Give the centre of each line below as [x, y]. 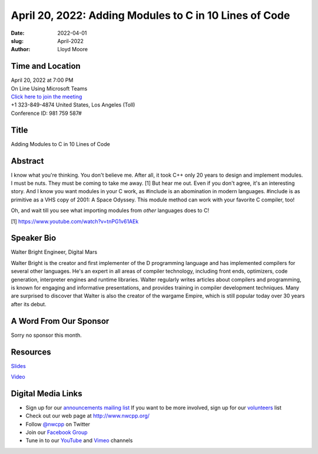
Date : [18, 33]
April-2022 [70, 41]
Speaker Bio [34, 238]
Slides [18, 366]
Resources [31, 352]
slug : [17, 41]
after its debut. [29, 304]
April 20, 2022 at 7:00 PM [42, 80]
